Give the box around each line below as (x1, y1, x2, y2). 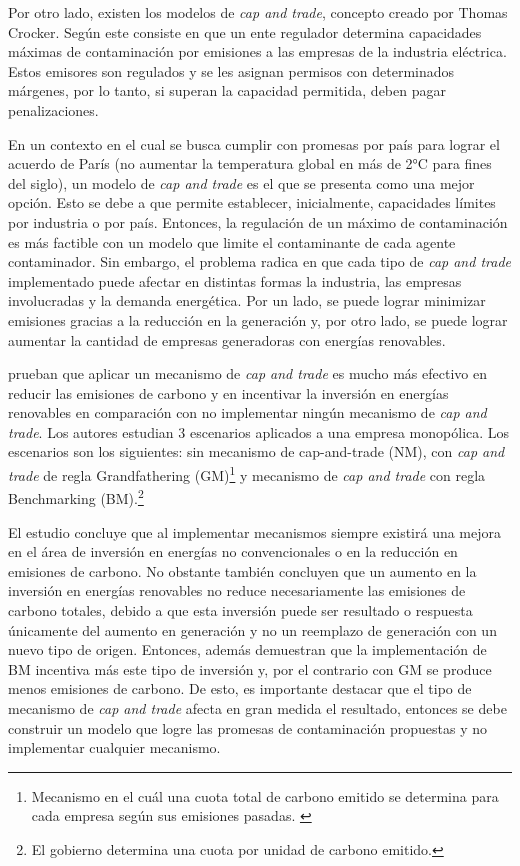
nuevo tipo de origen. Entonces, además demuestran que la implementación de (8, 639, 487, 660)
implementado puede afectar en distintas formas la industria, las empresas (8, 270, 462, 291)
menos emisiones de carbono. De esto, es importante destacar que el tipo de (8, 678, 472, 699)
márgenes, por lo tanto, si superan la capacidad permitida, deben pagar (8, 80, 446, 101)
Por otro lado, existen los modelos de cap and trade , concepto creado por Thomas (8, 2, 508, 22)
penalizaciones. (8, 99, 99, 120)
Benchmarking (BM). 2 (8, 485, 144, 508)
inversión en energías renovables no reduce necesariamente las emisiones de (8, 580, 466, 601)
